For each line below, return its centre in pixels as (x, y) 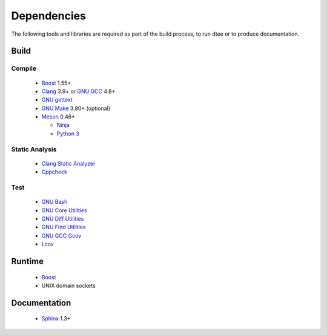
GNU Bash (54, 202)
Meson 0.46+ (58, 117)
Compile (24, 68)
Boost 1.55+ (56, 83)
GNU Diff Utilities (63, 218)
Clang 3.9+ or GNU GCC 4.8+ (78, 91)
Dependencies (48, 16)
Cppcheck (54, 172)
